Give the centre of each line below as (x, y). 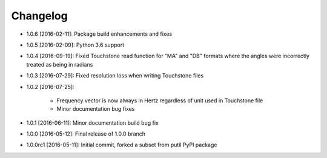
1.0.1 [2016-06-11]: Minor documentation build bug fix (92, 123)
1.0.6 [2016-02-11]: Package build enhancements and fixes (99, 34)
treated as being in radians (60, 64)
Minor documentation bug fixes (96, 109)
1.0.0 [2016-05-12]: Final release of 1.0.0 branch (86, 134)
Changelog (39, 16)
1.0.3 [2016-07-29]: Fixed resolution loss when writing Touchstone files (115, 76)
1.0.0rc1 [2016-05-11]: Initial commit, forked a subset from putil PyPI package (122, 145)
